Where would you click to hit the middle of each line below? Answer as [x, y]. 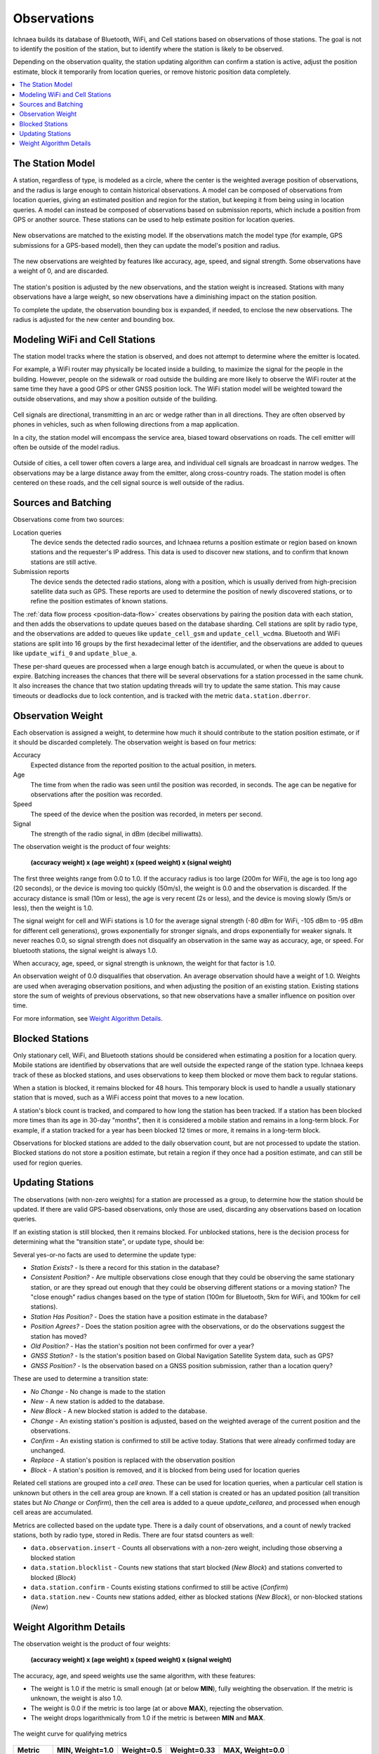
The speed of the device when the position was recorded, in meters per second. [147, 814]
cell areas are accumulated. [53, 1513]
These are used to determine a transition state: [81, 1379]
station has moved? [59, 1336]
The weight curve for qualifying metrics [70, 1734]
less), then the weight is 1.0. [53, 908]
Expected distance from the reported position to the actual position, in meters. [144, 765]
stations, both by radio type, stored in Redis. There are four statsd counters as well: [133, 1535]
